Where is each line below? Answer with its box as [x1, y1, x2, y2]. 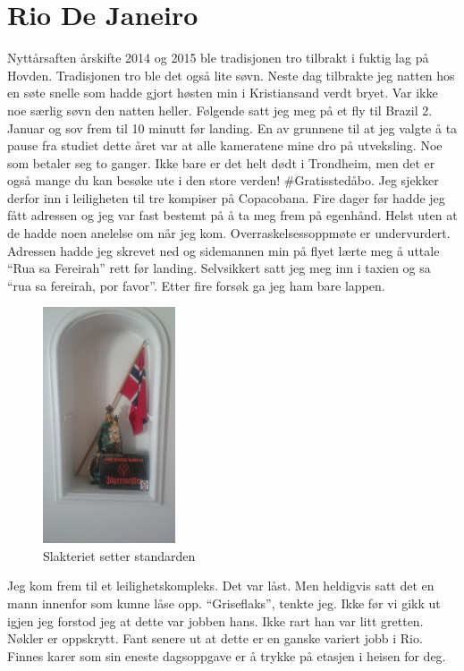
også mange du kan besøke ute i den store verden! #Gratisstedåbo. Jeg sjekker [7, 171, 439, 190]
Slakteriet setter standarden [43, 546, 196, 565]
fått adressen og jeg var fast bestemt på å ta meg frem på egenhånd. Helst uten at [7, 206, 458, 225]
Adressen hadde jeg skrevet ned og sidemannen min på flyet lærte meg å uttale [7, 241, 440, 259]
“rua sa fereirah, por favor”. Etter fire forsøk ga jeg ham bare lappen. [7, 276, 385, 294]
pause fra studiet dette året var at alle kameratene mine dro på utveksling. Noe [7, 136, 443, 155]
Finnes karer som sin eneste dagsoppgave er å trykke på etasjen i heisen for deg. [7, 646, 446, 665]
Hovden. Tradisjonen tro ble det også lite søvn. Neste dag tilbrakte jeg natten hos [7, 65, 455, 84]
